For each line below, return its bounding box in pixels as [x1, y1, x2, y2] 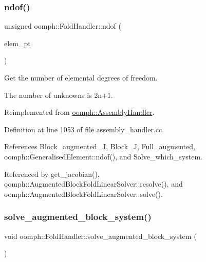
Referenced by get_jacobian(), [4, 168, 100, 179]
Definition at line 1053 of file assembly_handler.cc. [4, 124, 164, 134]
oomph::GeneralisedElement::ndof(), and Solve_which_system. [4, 151, 202, 162]
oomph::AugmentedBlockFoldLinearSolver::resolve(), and [4, 178, 183, 189]
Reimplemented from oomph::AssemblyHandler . [4, 107, 155, 117]
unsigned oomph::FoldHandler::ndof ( [4, 21, 121, 31]
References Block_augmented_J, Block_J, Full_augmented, [4, 141, 195, 152]
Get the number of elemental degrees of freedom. [4, 72, 158, 83]
